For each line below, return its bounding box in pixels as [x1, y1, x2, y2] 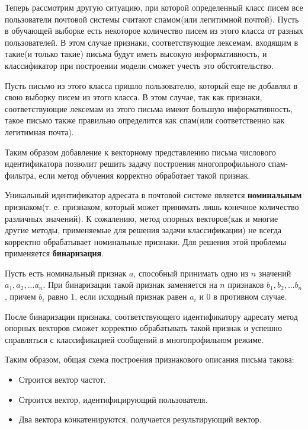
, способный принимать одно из [133, 266, 249, 279]
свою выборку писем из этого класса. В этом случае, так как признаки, [5, 91, 262, 103]
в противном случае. [213, 290, 287, 303]
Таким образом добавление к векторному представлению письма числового [5, 145, 276, 158]
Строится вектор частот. [18, 373, 106, 386]
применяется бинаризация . [5, 247, 104, 259]
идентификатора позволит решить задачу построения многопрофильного [5, 157, 266, 170]
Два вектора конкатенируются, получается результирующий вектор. [18, 413, 262, 425]
